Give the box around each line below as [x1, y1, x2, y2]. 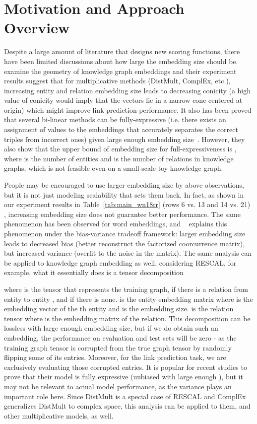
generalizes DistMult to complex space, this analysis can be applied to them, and [4, 401, 251, 411]
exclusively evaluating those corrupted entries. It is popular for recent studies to [4, 361, 247, 372]
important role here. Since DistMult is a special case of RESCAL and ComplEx [4, 391, 246, 401]
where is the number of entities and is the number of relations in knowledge [4, 153, 234, 163]
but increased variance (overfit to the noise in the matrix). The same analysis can [4, 248, 252, 258]
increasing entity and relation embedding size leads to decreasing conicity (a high [4, 85, 251, 95]
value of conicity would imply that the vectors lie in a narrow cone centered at [4, 95, 243, 105]
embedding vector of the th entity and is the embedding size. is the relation [4, 303, 234, 314]
